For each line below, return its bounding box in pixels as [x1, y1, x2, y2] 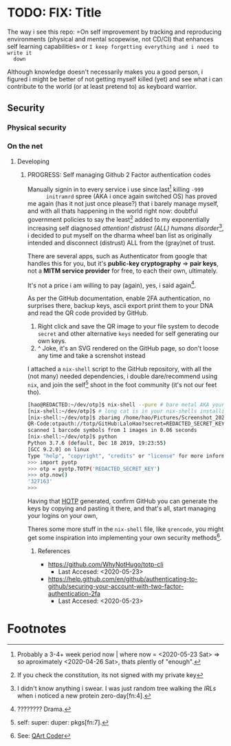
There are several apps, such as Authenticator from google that [27, 251, 208, 260]
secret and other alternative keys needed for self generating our [37, 329, 219, 338]
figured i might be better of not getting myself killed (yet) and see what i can [7, 74, 223, 83]
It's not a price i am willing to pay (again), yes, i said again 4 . [27, 280, 197, 289]
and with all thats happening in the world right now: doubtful [27, 207, 198, 215]
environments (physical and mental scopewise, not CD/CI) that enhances [7, 34, 214, 43]
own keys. [37, 337, 67, 345]
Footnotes [7, 621, 67, 636]
